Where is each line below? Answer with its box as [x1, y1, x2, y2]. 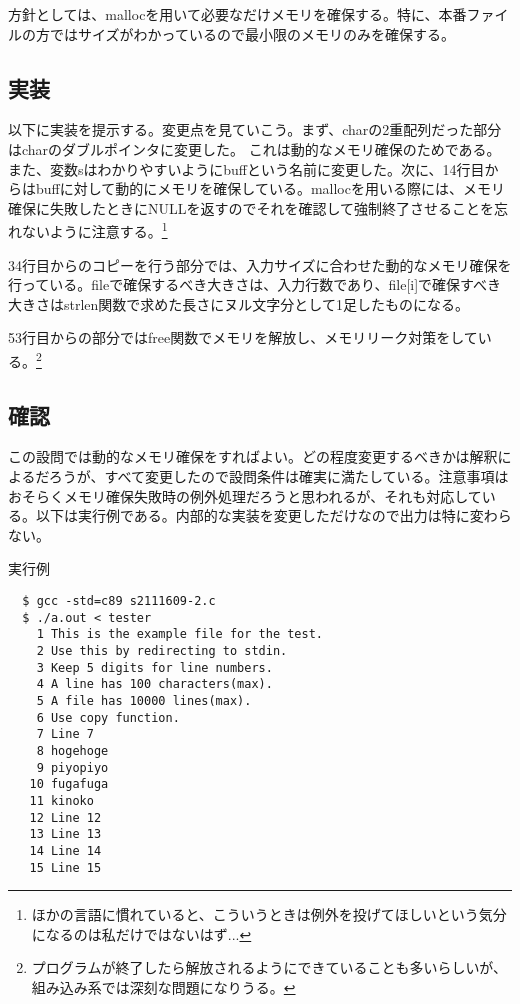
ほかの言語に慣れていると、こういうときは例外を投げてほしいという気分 [31, 904, 507, 925]
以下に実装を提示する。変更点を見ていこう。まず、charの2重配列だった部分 [8, 119, 502, 140]
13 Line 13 [29, 827, 102, 842]
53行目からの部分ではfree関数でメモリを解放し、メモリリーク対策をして [8, 327, 478, 348]
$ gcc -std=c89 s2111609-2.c [22, 594, 216, 608]
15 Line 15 [29, 860, 102, 875]
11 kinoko [29, 793, 94, 808]
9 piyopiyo [36, 760, 109, 775]
